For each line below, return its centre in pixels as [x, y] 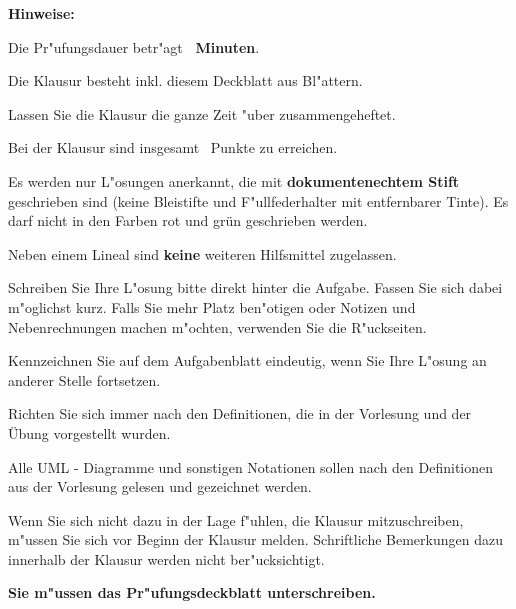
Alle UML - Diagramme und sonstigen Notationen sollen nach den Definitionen [251, 466]
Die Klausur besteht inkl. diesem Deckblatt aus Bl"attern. [185, 80]
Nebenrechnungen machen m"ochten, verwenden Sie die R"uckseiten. [217, 326]
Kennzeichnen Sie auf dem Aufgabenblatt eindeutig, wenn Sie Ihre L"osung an [247, 360]
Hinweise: [41, 13]
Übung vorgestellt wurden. [89, 432]
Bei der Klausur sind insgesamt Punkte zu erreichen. [173, 147]
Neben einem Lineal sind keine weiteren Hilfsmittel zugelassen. [202, 253]
